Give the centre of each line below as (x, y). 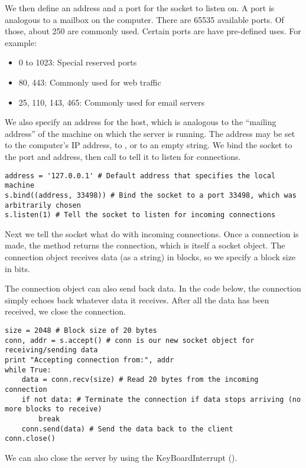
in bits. (17, 268)
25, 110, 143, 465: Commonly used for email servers (112, 102)
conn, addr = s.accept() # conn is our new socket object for (130, 340)
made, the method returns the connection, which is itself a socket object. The (145, 245)
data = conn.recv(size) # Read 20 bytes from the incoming (140, 380)
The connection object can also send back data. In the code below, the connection (153, 288)
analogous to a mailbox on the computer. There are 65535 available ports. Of (144, 19)
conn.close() (30, 439)
